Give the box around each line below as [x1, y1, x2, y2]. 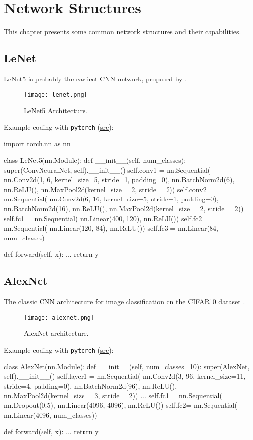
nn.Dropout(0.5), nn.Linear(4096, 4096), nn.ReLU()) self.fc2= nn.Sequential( [4, 400, 237, 410]
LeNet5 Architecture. [24, 105, 87, 116]
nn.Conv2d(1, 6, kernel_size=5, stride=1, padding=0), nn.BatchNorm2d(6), [4, 174, 235, 185]
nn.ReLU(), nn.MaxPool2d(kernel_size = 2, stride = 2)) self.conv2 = [4, 184, 214, 194]
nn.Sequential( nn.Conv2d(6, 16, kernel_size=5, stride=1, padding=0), [4, 194, 219, 204]
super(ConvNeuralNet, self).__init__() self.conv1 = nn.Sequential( [4, 164, 211, 175]
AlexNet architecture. [24, 328, 89, 338]
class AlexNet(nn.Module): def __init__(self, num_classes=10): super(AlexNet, [4, 361, 250, 371]
